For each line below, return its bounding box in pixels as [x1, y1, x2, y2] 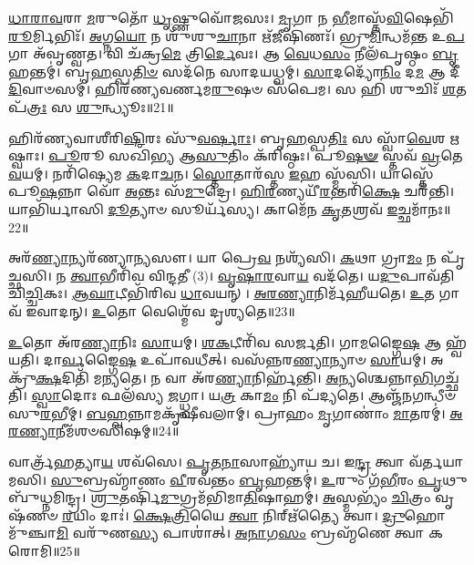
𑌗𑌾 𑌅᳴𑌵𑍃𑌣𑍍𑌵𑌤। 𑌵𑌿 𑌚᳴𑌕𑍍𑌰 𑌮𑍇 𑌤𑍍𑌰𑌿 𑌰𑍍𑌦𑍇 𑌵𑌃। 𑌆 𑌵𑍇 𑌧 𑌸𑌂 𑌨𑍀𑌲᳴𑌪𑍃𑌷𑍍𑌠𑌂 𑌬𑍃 [8, 44, 459, 63]
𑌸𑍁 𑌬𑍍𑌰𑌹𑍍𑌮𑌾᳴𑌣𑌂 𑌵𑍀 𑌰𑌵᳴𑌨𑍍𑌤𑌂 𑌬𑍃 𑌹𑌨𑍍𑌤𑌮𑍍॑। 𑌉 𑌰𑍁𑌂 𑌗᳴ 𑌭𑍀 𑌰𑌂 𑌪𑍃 [50, 469, 443, 488]
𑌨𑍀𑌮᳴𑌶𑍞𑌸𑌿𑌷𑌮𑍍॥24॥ [56, 421, 180, 440]
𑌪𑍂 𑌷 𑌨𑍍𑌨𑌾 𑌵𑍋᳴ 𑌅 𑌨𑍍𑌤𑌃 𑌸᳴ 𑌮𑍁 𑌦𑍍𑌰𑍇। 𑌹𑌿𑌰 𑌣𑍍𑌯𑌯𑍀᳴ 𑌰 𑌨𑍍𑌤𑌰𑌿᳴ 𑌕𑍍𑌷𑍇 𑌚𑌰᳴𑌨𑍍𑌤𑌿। [8, 181, 455, 200]
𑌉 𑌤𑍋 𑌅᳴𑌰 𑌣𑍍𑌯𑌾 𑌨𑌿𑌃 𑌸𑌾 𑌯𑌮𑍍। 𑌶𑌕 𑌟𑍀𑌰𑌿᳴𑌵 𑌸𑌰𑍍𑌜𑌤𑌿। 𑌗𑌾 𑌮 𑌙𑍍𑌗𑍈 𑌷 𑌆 [8, 332, 442, 351]
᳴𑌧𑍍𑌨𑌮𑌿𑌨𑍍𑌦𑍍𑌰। [8, 488, 87, 507]
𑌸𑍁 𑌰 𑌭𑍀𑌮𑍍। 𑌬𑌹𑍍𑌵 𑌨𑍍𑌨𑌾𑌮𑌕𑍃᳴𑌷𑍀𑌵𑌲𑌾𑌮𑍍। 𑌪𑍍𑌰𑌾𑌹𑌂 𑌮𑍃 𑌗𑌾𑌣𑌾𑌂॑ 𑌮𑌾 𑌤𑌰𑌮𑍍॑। [8, 403, 446, 422]
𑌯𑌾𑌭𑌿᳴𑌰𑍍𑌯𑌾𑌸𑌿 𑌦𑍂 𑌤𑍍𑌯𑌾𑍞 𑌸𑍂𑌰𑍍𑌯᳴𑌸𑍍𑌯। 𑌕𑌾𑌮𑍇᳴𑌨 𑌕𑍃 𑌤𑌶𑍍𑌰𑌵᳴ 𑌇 [8, 199, 398, 218]
